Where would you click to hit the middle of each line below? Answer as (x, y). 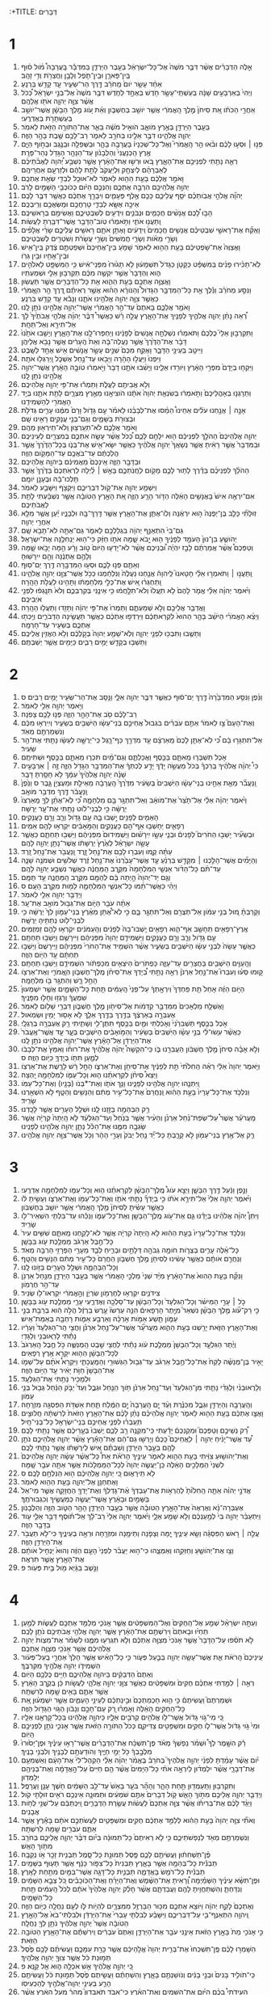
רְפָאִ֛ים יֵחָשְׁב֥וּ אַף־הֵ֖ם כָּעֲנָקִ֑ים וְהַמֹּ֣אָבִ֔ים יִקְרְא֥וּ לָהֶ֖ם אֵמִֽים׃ (102, 825)
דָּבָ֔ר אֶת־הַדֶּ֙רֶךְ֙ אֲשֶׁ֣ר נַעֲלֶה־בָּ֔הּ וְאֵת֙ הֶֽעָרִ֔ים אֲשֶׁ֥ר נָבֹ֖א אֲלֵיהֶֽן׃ (104, 341)
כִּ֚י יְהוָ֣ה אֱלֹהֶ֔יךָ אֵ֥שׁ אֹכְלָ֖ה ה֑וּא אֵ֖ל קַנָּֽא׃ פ (77, 1966)
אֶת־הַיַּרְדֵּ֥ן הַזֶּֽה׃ (42, 1542)
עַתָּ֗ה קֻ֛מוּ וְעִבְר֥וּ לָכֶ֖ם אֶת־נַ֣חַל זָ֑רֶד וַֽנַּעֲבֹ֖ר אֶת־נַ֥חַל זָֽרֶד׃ (96, 851)
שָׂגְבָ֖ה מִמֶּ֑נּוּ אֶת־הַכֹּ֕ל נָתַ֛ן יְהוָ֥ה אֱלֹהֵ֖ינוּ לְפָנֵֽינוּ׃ (83, 1126)
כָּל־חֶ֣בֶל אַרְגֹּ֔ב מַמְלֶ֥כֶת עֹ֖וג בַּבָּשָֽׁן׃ (67, 1241)
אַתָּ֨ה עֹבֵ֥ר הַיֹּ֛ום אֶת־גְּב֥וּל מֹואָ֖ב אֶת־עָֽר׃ (75, 903)
